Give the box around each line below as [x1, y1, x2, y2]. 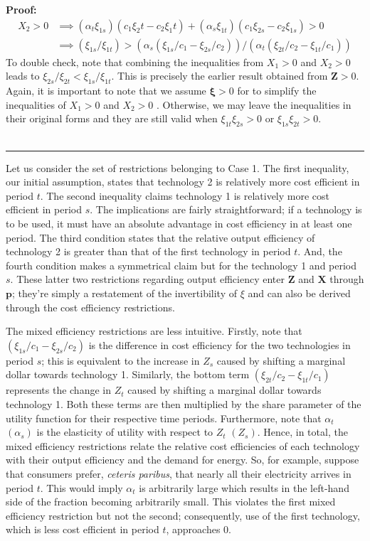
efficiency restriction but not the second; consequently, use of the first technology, [6, 508, 360, 523]
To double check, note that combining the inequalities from [6, 54, 264, 69]
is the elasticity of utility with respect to [36, 424, 213, 439]
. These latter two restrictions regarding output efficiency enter [10, 272, 285, 286]
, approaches [166, 522, 221, 537]
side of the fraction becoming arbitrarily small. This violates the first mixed [6, 494, 336, 509]
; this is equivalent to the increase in [41, 353, 200, 368]
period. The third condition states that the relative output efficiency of [6, 230, 315, 245]
